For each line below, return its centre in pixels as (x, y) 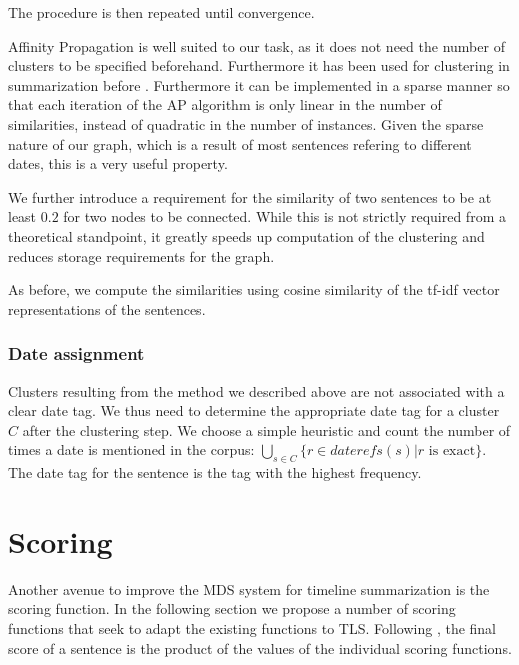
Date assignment (76, 353)
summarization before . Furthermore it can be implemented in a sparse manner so (259, 84)
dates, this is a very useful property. (118, 163)
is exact (452, 451)
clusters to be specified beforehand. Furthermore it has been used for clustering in (259, 65)
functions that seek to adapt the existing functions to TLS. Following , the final (252, 628)
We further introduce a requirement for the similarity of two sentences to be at (250, 196)
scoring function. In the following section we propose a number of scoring (232, 608)
